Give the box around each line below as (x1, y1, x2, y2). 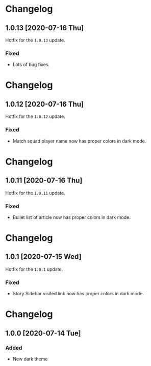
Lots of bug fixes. (12, 62, 50, 68)
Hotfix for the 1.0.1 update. (5, 266, 63, 272)
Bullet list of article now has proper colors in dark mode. (12, 214, 131, 220)
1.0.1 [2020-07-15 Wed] (5, 252, 82, 261)
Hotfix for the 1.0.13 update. (5, 37, 65, 43)
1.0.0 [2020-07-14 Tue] (5, 329, 81, 337)
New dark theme (12, 356, 48, 362)
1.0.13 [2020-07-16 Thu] (5, 24, 84, 32)
